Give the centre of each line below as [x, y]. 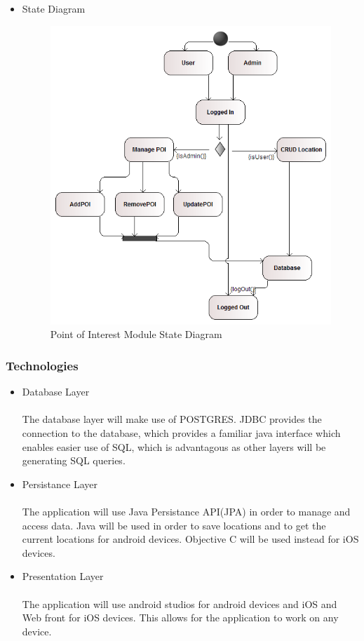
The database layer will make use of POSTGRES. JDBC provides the [172, 419]
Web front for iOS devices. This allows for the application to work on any [180, 618]
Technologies [42, 365]
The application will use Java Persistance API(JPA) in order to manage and [186, 511]
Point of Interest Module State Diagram [136, 334]
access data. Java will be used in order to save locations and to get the [174, 525]
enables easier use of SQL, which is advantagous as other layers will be [174, 446]
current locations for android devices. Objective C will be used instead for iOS [190, 539]
